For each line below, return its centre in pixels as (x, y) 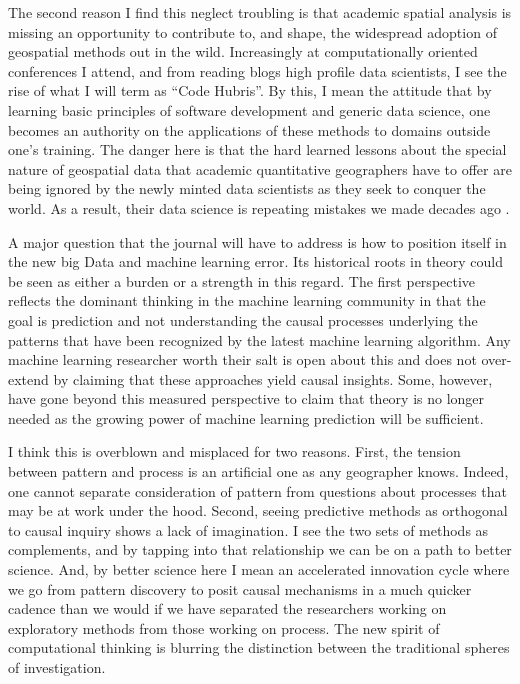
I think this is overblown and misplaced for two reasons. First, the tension (234, 451)
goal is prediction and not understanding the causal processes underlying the (243, 319)
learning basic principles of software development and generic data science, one (249, 109)
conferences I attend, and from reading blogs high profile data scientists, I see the (257, 70)
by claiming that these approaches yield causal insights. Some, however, (273, 378)
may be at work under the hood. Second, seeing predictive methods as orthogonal (258, 510)
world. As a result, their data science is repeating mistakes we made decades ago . (259, 207)
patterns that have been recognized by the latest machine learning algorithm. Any (259, 339)
